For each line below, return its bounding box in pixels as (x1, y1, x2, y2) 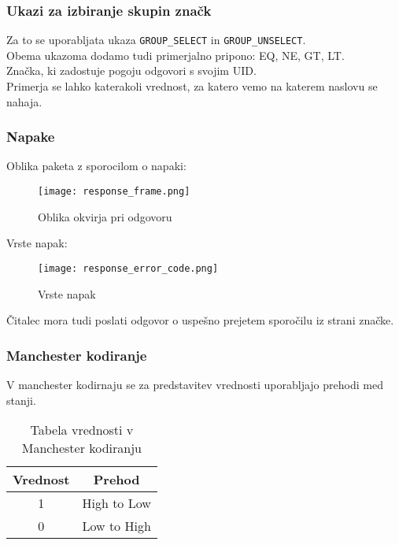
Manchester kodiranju (21, 439, 142, 458)
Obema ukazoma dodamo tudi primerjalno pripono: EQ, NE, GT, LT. (6, 46, 345, 63)
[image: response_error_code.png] (38, 262, 219, 274)
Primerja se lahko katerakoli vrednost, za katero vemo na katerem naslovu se (6, 78, 378, 95)
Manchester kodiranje (6, 345, 147, 365)
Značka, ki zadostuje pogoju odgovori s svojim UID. (6, 62, 257, 79)
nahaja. (6, 93, 42, 109)
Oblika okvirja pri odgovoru (38, 208, 172, 224)
